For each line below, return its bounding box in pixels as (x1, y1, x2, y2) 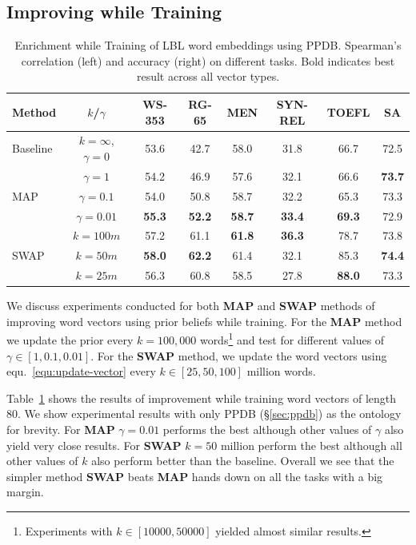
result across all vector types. (136, 68, 280, 85)
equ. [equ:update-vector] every (6, 363, 156, 380)
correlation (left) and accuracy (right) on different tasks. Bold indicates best (21, 52, 395, 69)
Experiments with (25, 522, 113, 539)
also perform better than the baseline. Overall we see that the (91, 452, 394, 469)
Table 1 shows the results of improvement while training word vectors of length (6, 389, 397, 406)
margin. (6, 483, 44, 500)
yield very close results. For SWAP (6, 436, 182, 453)
